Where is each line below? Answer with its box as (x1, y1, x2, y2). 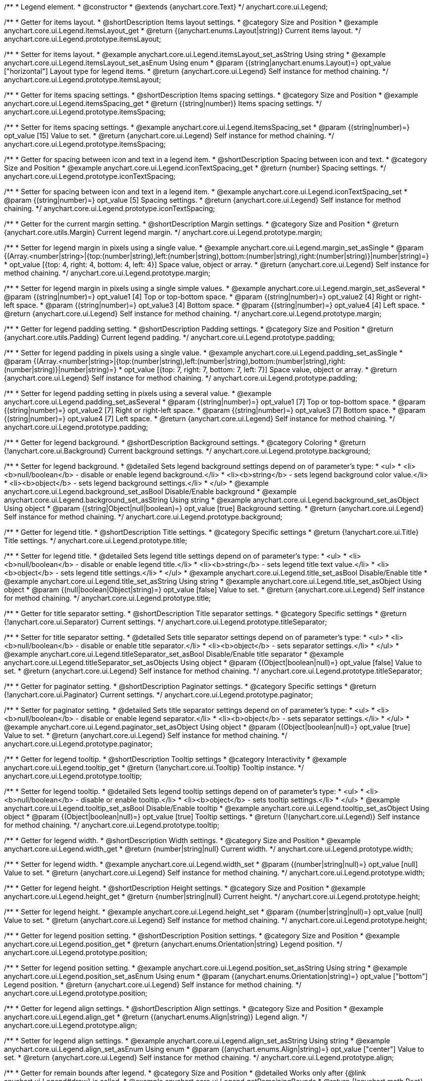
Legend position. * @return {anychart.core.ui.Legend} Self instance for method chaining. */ (4, 980, 302, 989)
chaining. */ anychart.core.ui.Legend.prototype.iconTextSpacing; (4, 204, 215, 213)
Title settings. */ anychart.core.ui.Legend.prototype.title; (4, 536, 188, 545)
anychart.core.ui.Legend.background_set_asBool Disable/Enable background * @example (4, 487, 297, 496)
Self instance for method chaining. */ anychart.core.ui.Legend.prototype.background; (4, 512, 283, 521)
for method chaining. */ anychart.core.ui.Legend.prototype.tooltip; (4, 821, 220, 829)
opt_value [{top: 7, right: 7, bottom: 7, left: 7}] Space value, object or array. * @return (124, 365, 397, 374)
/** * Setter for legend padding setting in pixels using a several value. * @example (4, 389, 272, 398)
